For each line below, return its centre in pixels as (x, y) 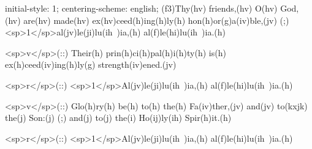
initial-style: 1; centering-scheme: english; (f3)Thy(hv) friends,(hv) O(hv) (141, 8)
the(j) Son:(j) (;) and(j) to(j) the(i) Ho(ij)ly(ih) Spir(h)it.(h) (118, 118)
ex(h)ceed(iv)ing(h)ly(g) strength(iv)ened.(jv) (91, 64)
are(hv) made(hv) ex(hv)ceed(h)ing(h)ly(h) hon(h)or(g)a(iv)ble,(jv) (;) (156, 20)
